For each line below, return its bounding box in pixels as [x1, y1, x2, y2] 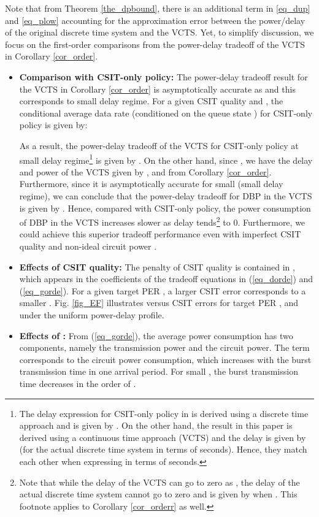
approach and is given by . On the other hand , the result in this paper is [19, 419, 293, 432]
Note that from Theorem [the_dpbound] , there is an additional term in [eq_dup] [5, 2, 310, 14]
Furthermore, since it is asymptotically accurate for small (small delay [19, 177, 283, 190]
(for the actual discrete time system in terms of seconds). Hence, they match [19, 443, 307, 456]
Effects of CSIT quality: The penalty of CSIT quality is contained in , [19, 260, 295, 273]
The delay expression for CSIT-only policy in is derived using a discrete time [19, 407, 309, 419]
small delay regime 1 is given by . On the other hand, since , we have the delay [19, 151, 313, 166]
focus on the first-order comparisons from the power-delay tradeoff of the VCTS [5, 37, 306, 50]
